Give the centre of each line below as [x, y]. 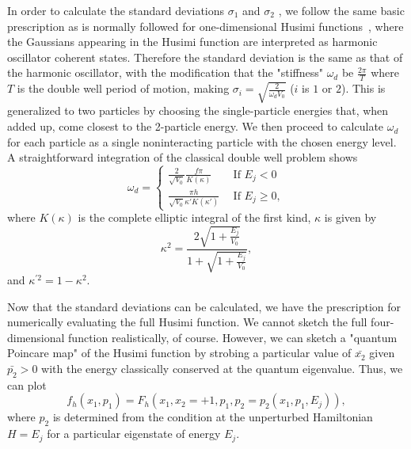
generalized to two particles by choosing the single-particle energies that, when [198, 110]
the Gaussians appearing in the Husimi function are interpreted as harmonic [192, 42]
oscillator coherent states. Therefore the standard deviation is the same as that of [205, 57]
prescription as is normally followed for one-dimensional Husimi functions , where [205, 26]
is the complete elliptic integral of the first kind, [194, 217]
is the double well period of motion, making [123, 88]
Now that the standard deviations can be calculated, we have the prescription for [204, 306]
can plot [27, 384]
